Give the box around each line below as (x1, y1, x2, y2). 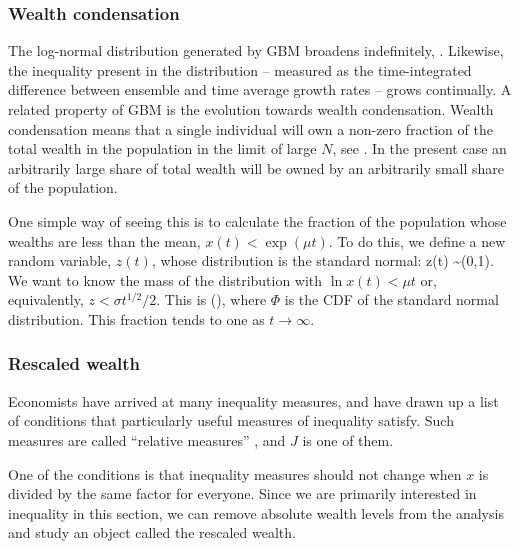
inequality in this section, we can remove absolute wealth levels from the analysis (8, 502, 504, 523)
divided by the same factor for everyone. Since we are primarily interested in (8, 483, 477, 504)
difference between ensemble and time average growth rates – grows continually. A (8, 79, 512, 100)
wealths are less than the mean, (8, 230, 201, 251)
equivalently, (8, 289, 84, 310)
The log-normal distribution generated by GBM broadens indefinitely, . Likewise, (8, 40, 504, 61)
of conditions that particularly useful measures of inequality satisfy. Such (8, 410, 454, 431)
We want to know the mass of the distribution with (8, 269, 323, 290)
